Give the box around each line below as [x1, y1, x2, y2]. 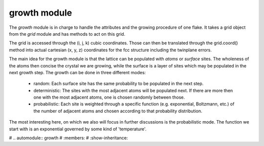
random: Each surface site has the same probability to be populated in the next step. [33, 81, 204, 86]
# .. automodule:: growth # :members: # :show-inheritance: [9, 135, 128, 141]
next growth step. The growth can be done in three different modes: [9, 69, 146, 75]
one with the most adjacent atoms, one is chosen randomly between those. [33, 94, 185, 100]
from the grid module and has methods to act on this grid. [9, 31, 126, 37]
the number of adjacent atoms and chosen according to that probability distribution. [33, 108, 202, 114]
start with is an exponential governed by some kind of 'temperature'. [9, 126, 147, 132]
